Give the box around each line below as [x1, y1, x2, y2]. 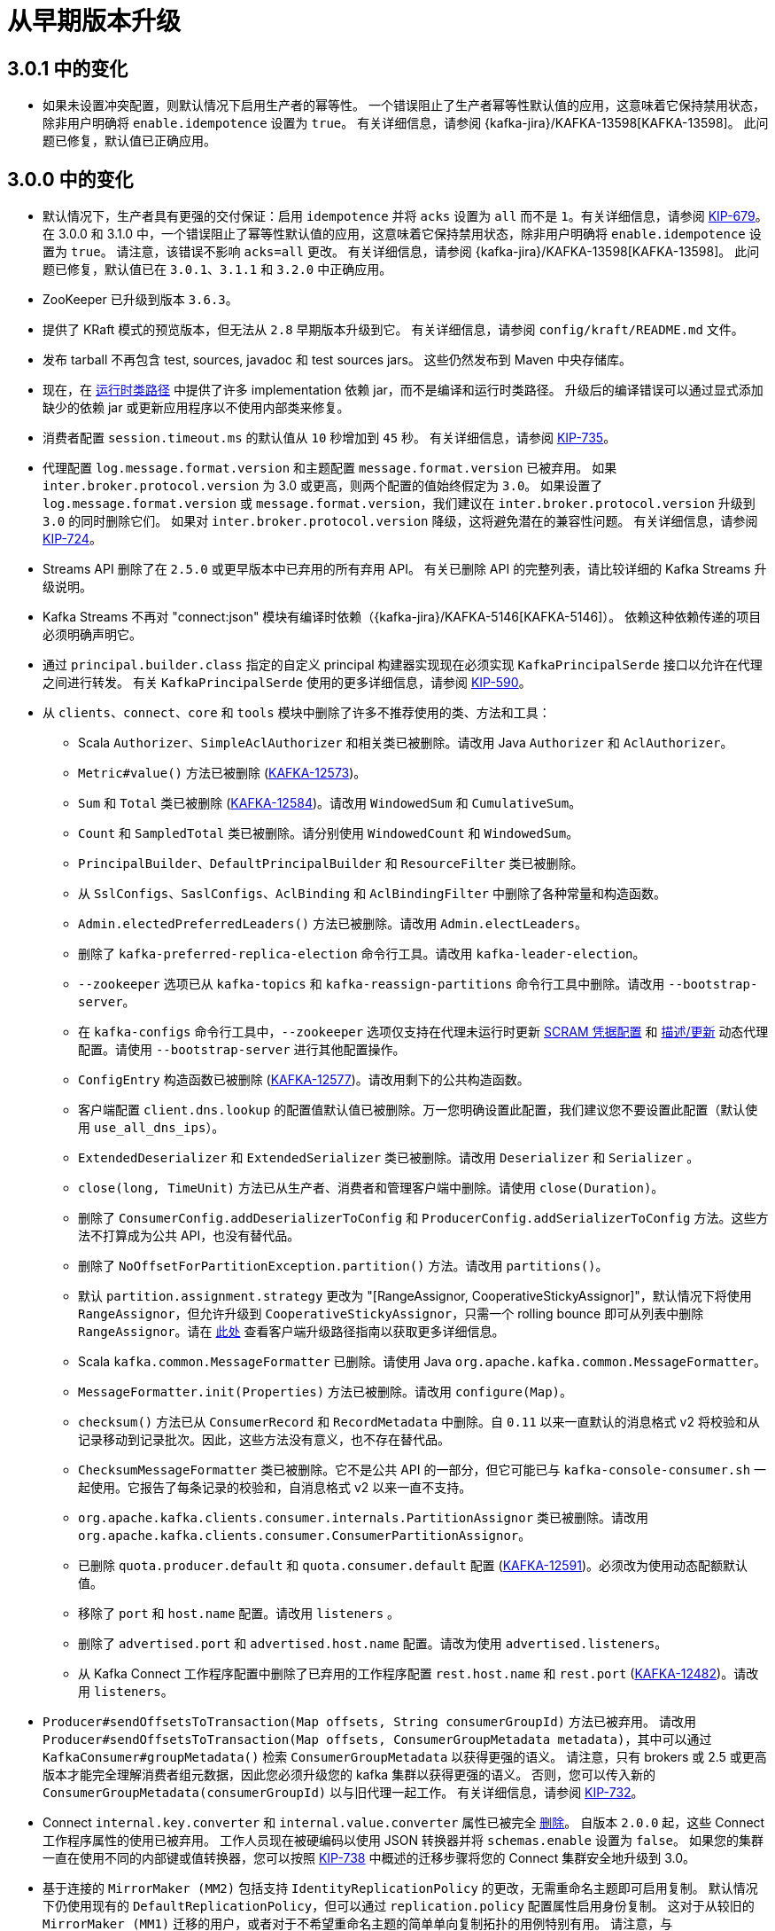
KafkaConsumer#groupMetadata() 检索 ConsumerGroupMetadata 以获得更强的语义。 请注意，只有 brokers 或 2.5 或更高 [43, 1749, 767, 1765]
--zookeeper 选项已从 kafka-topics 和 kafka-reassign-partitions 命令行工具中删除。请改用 [78, 976, 665, 992]
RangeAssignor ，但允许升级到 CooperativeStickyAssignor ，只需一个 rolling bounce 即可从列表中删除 [78, 1306, 704, 1322]
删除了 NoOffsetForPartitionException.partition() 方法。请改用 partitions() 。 [78, 1258, 608, 1274]
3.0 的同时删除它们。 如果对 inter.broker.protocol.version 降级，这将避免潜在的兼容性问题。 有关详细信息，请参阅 [43, 513, 758, 529]
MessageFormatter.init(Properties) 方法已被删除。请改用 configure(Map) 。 [78, 1384, 573, 1400]
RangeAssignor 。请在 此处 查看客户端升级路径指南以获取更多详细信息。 [78, 1324, 505, 1340]
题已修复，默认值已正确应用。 [43, 133, 216, 149]
